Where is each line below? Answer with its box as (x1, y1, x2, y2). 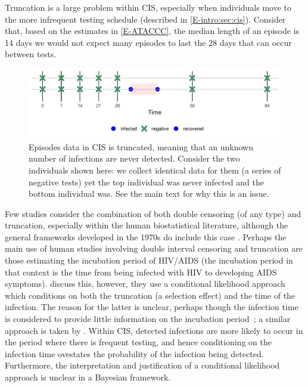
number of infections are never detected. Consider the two (29, 152, 240, 165)
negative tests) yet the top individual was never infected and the (29, 175, 264, 188)
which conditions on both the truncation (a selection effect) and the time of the (5, 289, 295, 301)
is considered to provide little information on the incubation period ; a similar (5, 312, 291, 325)
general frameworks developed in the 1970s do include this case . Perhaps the (5, 230, 287, 243)
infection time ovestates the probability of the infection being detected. (5, 347, 264, 360)
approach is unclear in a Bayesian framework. (5, 371, 171, 383)
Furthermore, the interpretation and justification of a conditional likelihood (5, 359, 280, 371)
